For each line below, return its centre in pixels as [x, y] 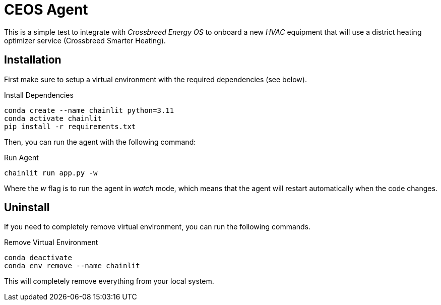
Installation [33, 60]
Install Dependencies [39, 95]
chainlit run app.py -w [51, 173]
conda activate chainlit [53, 118]
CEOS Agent [46, 10]
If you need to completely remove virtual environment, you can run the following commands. [157, 227]
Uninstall [27, 208]
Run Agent [21, 157]
